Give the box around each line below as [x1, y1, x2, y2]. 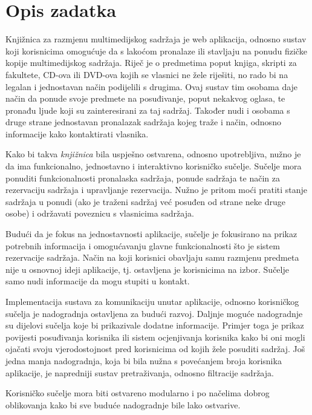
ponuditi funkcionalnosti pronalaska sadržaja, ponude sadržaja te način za [5, 171, 280, 184]
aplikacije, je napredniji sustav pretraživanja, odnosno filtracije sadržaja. [5, 366, 274, 379]
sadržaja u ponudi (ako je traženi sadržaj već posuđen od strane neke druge [5, 195, 285, 207]
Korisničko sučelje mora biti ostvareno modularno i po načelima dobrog [5, 387, 270, 399]
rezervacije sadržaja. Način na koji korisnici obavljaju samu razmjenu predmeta [5, 251, 299, 264]
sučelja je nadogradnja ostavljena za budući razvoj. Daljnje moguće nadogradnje [5, 307, 303, 319]
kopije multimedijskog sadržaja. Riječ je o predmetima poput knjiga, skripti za [5, 56, 297, 69]
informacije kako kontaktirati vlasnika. [5, 127, 149, 140]
